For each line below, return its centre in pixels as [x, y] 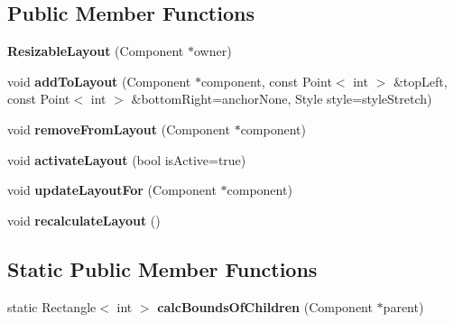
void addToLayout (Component [99, 81]
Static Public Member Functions [162, 268]
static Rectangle [52, 306]
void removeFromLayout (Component [119, 129]
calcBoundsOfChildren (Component [265, 306]
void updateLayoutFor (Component [112, 190]
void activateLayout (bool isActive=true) [127, 159]
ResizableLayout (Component [96, 51]
